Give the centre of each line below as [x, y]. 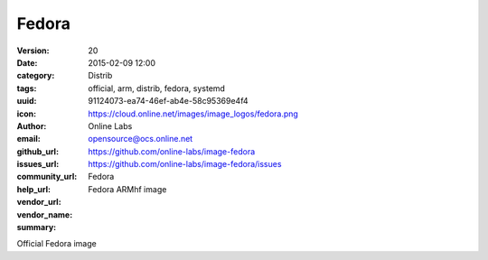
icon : [27, 114]
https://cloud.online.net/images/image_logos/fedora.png [193, 114]
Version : [33, 51]
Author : [32, 125]
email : [28, 139]
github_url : [38, 151]
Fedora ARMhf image [127, 189]
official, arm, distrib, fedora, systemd [157, 88]
